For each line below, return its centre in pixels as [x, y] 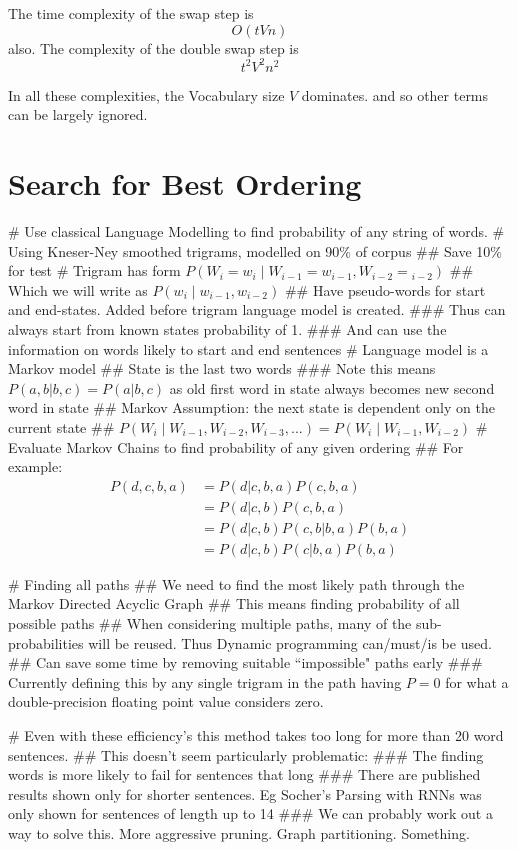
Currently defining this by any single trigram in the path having [205, 681]
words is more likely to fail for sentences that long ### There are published [244, 774]
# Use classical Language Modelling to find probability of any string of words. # [256, 231]
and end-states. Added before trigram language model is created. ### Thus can [257, 309]
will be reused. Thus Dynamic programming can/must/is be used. [290, 642]
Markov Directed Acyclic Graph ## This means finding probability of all [234, 603]
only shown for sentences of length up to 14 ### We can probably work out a [250, 813]
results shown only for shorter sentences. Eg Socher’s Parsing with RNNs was [245, 793]
